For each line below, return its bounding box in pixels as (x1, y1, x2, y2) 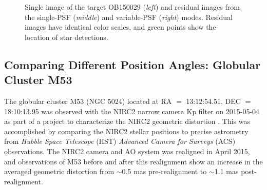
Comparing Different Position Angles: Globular (4, 56, 261, 72)
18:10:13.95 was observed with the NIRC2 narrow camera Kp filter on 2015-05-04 (4, 105, 260, 116)
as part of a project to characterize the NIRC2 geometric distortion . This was (4, 116, 251, 126)
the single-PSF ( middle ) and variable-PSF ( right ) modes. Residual (25, 11, 233, 22)
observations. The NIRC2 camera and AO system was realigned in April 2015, (4, 145, 250, 156)
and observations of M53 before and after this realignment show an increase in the (4, 156, 263, 166)
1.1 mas (214, 166, 239, 177)
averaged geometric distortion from (4, 166, 115, 177)
